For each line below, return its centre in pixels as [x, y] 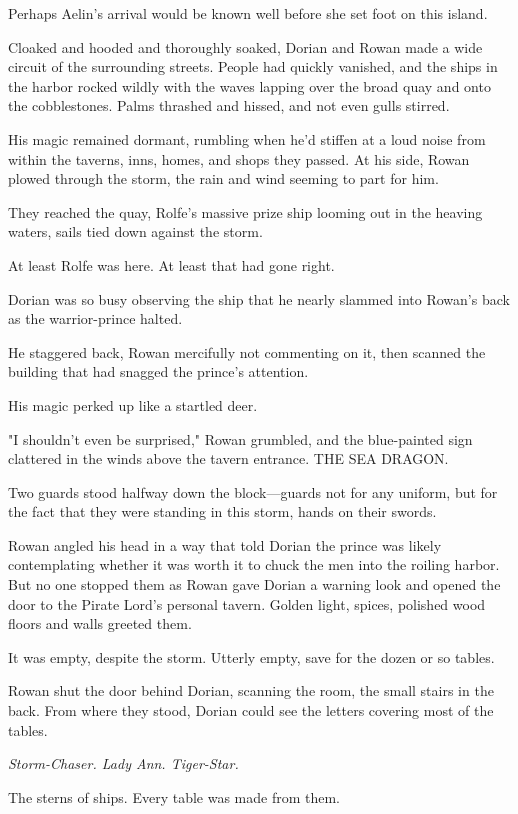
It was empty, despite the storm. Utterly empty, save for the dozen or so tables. [251, 656]
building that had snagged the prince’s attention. [158, 371]
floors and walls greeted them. [100, 623]
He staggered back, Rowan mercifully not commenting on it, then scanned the [247, 351]
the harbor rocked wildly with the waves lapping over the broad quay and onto [249, 85]
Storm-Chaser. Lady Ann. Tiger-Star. [123, 763]
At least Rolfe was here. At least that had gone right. [171, 264]
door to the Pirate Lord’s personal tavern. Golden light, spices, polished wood [247, 603]
